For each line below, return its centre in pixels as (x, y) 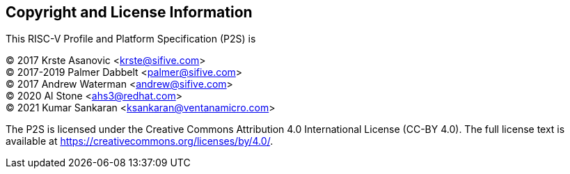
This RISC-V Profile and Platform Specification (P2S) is (131, 39)
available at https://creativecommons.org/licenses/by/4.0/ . (140, 141)
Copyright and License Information (129, 12)
